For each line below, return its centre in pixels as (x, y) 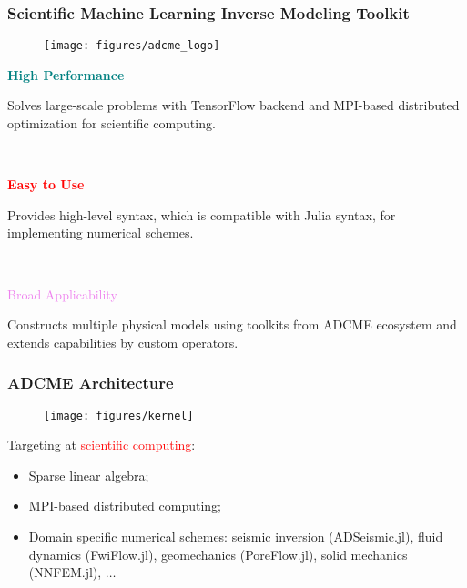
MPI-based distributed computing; (125, 506)
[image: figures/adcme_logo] (132, 46)
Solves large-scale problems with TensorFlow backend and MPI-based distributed (233, 105)
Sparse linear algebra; (89, 475)
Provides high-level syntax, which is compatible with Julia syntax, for (202, 214)
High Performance (66, 74)
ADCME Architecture (91, 383)
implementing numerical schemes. (101, 233)
